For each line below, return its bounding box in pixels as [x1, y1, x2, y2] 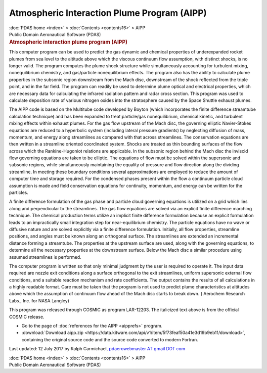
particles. [9, 189, 29, 195]
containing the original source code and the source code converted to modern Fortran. [21, 336, 199, 342]
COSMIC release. [9, 314, 44, 320]
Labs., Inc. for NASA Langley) [9, 297, 69, 304]
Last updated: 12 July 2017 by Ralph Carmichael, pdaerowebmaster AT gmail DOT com [9, 346, 185, 352]
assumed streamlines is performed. [9, 254, 82, 260]
